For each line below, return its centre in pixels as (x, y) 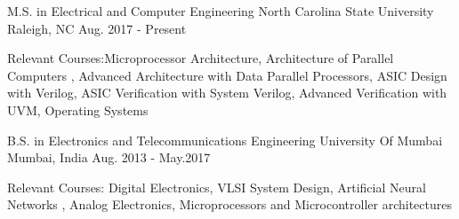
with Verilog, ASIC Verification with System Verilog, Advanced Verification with (227, 93)
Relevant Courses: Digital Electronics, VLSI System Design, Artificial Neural (217, 187)
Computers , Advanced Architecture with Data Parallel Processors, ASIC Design (227, 75)
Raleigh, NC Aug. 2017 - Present (97, 28)
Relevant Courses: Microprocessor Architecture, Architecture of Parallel (201, 58)
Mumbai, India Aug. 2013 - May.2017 (109, 157)
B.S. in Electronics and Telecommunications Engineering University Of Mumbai (225, 140)
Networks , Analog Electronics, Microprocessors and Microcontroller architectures (229, 204)
